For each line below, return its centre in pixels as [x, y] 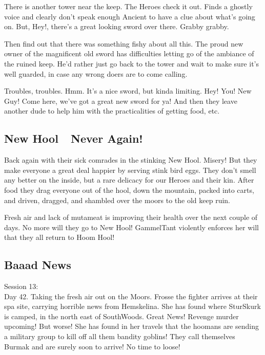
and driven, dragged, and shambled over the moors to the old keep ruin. [117, 200]
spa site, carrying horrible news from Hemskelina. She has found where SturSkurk [132, 306]
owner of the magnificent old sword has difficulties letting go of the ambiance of [129, 53]
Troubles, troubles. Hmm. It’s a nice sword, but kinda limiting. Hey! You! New [128, 91]
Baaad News [38, 265]
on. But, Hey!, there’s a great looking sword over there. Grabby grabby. [117, 26]
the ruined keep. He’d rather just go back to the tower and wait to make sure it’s [131, 63]
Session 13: [21, 286]
